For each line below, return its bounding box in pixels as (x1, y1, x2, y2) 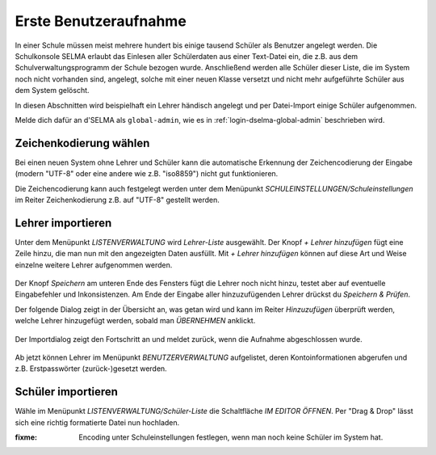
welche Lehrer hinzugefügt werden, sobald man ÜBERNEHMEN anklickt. (15, 316, 256, 326)
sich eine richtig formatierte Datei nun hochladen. (15, 417, 180, 428)
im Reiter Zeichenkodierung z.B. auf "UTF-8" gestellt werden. (15, 195, 220, 204)
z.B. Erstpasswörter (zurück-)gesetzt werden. (15, 364, 167, 373)
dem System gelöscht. (15, 86, 90, 95)
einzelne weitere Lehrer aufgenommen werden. (15, 259, 173, 270)
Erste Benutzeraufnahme (15, 12, 187, 30)
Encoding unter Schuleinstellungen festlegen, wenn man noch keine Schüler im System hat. (78, 432, 384, 442)
